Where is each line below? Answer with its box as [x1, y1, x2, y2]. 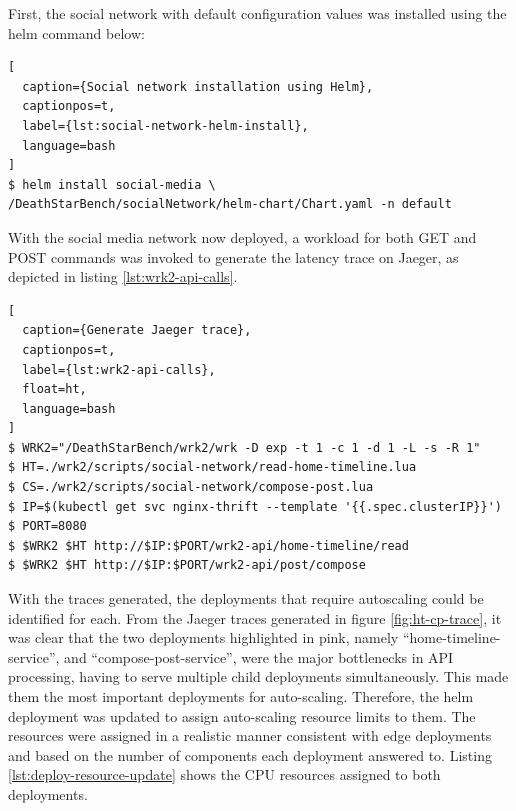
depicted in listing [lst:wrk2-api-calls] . [8, 266, 238, 287]
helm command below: [8, 22, 145, 43]
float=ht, [22, 382, 87, 397]
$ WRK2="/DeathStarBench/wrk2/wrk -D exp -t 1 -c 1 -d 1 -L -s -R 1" [8, 440, 481, 455]
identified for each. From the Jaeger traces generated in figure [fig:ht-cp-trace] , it [8, 607, 502, 628]
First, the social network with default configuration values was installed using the [8, 3, 507, 23]
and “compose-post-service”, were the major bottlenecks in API [64, 646, 454, 667]
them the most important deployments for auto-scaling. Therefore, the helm [8, 686, 474, 706]
